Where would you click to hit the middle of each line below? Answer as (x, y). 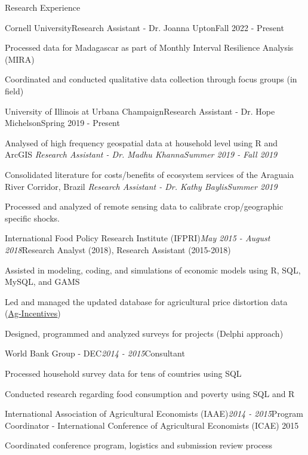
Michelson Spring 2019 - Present (62, 123)
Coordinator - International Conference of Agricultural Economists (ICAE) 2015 (152, 425)
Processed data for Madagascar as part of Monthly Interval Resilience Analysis (149, 47)
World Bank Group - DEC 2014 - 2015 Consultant (95, 353)
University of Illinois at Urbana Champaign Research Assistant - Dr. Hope (140, 111)
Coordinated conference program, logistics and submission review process (138, 445)
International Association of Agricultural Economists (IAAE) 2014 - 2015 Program (154, 414)
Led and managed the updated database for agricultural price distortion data (146, 301)
